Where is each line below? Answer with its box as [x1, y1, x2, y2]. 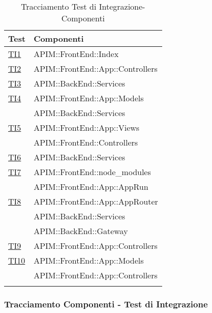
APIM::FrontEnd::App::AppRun [34, 181, 148, 192]
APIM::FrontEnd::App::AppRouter [34, 195, 158, 207]
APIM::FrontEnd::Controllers [34, 136, 138, 148]
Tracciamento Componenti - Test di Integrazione [4, 297, 208, 310]
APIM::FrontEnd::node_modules [34, 166, 151, 178]
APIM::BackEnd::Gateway [34, 225, 128, 237]
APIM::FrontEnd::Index [34, 48, 119, 60]
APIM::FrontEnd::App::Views [34, 122, 140, 133]
